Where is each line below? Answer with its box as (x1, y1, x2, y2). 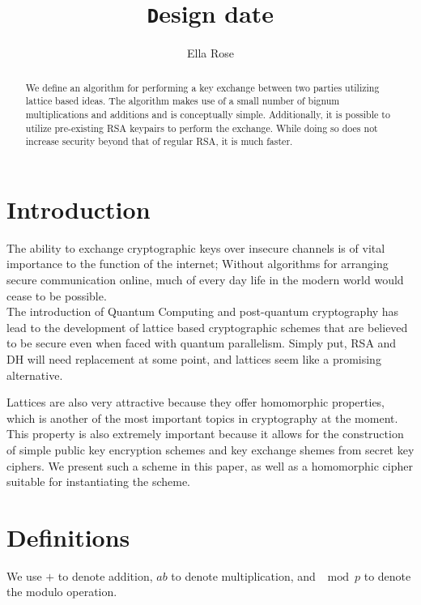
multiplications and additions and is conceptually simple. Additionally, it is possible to (25, 107, 390, 121)
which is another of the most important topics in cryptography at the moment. (6, 409, 398, 426)
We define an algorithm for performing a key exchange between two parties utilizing (25, 80, 380, 94)
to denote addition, (57, 567, 153, 584)
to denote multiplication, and (171, 567, 316, 584)
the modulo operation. (6, 583, 117, 600)
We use (6, 567, 42, 584)
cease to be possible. (6, 287, 107, 304)
